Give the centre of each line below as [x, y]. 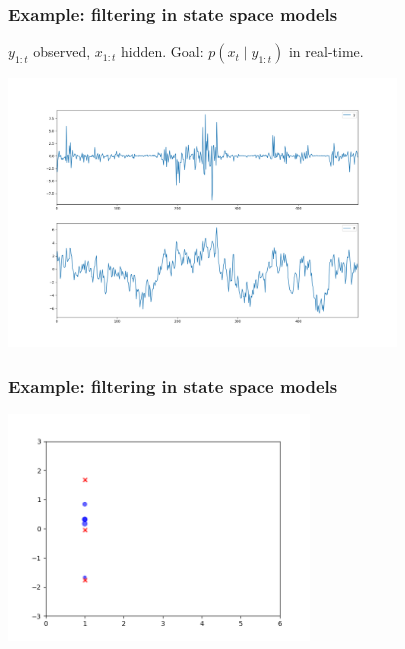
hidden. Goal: [162, 51]
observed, [62, 51]
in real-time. [326, 51]
